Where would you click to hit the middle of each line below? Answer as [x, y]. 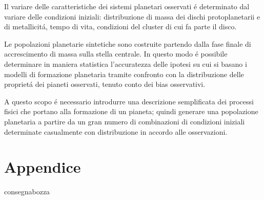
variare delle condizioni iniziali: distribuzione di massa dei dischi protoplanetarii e [132, 16]
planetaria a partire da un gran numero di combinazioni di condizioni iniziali [125, 121]
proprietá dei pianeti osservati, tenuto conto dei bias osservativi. [105, 84]
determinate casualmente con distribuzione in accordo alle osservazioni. [116, 131]
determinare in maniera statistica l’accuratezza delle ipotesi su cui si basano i [126, 63]
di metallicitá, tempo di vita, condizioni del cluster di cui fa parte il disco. [120, 26]
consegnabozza [27, 192]
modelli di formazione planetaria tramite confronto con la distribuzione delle [124, 74]
